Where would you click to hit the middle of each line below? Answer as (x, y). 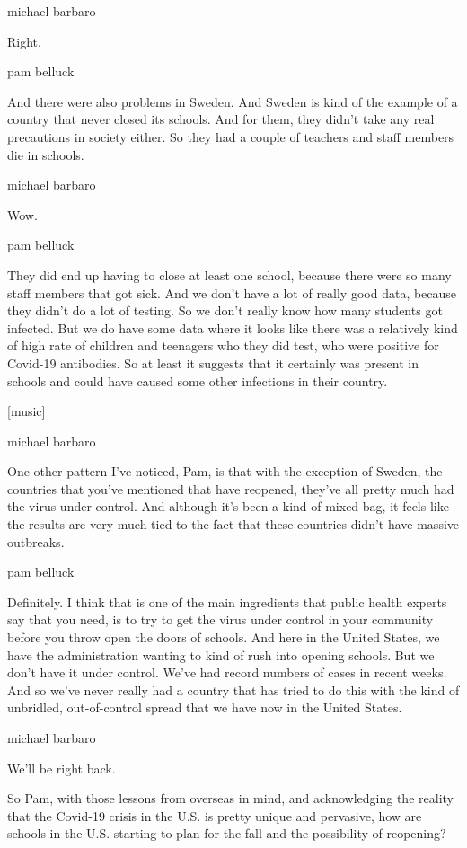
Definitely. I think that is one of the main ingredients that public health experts (227, 601)
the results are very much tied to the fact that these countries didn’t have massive (233, 524)
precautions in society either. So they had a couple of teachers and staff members (231, 136)
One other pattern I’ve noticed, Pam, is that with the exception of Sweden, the (225, 471)
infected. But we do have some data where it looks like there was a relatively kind (233, 327)
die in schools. (46, 154)
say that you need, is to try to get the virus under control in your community (220, 619)
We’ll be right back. (62, 768)
